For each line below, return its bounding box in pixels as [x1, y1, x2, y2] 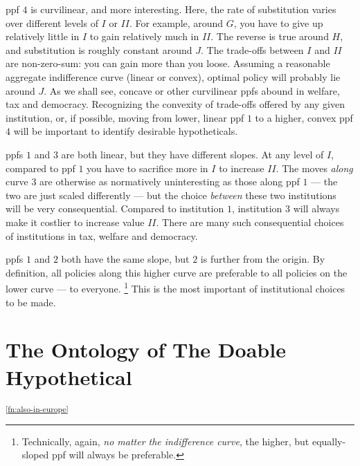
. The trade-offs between [201, 42, 304, 57]
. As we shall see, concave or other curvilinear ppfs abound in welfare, [44, 83, 340, 97]
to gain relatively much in [89, 29, 199, 44]
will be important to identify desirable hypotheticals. [13, 124, 238, 138]
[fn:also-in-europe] [6, 403, 69, 415]
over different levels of [6, 15, 98, 30]
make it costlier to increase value [6, 214, 145, 229]
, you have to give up [233, 15, 323, 30]
